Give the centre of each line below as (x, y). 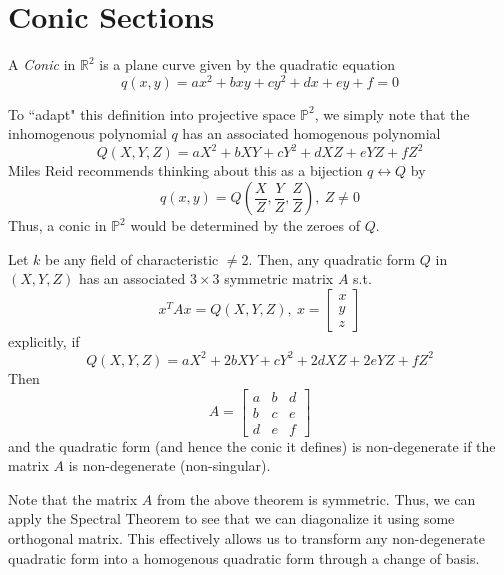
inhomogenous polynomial (87, 133)
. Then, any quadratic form (332, 258)
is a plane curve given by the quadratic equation (247, 64)
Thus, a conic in (57, 225)
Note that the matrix (73, 498)
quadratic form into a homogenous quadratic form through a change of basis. (244, 557)
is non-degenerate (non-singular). (169, 465)
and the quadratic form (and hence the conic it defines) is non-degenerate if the (252, 445)
